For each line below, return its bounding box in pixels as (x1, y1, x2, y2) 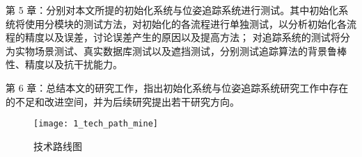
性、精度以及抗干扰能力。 (6, 57, 123, 72)
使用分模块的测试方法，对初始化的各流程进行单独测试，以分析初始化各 (24, 16, 347, 31)
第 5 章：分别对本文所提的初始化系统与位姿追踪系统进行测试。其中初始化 (6, 3, 339, 17)
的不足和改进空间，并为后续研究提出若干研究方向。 (6, 94, 239, 108)
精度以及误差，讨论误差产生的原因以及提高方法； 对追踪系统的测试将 (24, 30, 340, 44)
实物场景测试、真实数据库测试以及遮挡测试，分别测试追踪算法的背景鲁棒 (15, 43, 347, 58)
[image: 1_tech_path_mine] (33, 119, 158, 129)
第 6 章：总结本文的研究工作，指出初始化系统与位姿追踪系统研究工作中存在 (6, 80, 349, 94)
